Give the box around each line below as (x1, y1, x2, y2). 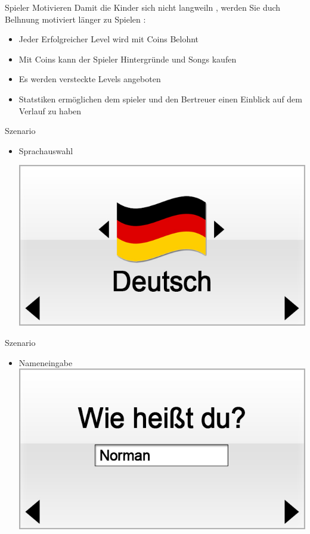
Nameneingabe (18, 356, 73, 369)
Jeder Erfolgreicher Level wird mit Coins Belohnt (18, 33, 199, 45)
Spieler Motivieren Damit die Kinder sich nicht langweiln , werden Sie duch (5, 1, 281, 13)
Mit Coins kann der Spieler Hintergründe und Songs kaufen (18, 52, 237, 65)
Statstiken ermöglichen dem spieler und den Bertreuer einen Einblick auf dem (18, 92, 302, 105)
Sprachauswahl (18, 144, 73, 157)
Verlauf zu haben (18, 104, 82, 117)
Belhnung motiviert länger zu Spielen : (5, 13, 146, 25)
